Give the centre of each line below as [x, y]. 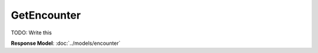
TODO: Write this [32, 33]
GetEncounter [46, 15]
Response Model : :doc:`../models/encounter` [66, 43]
